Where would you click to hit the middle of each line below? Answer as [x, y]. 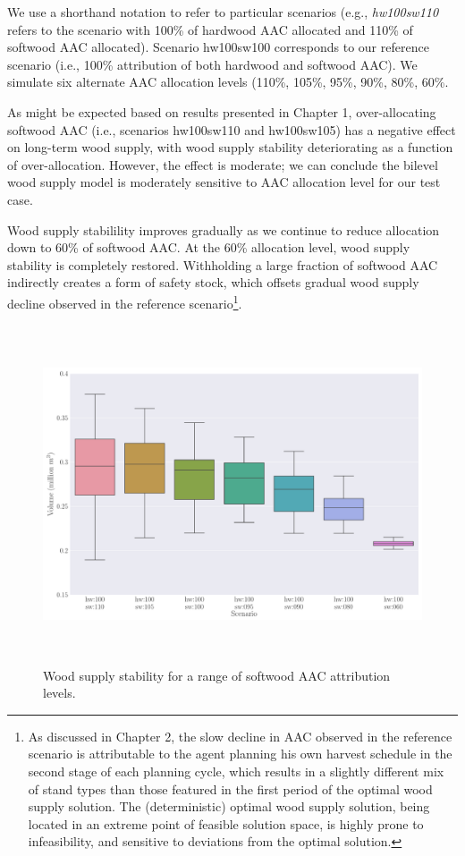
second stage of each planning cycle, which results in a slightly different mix [236, 771]
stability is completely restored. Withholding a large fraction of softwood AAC [223, 264]
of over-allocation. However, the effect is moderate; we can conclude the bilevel [223, 164]
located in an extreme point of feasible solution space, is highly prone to [226, 823]
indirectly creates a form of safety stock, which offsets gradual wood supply [213, 282]
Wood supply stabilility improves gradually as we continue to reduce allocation [224, 229]
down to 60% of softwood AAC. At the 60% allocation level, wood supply [209, 247]
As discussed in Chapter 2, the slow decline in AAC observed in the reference [240, 736]
